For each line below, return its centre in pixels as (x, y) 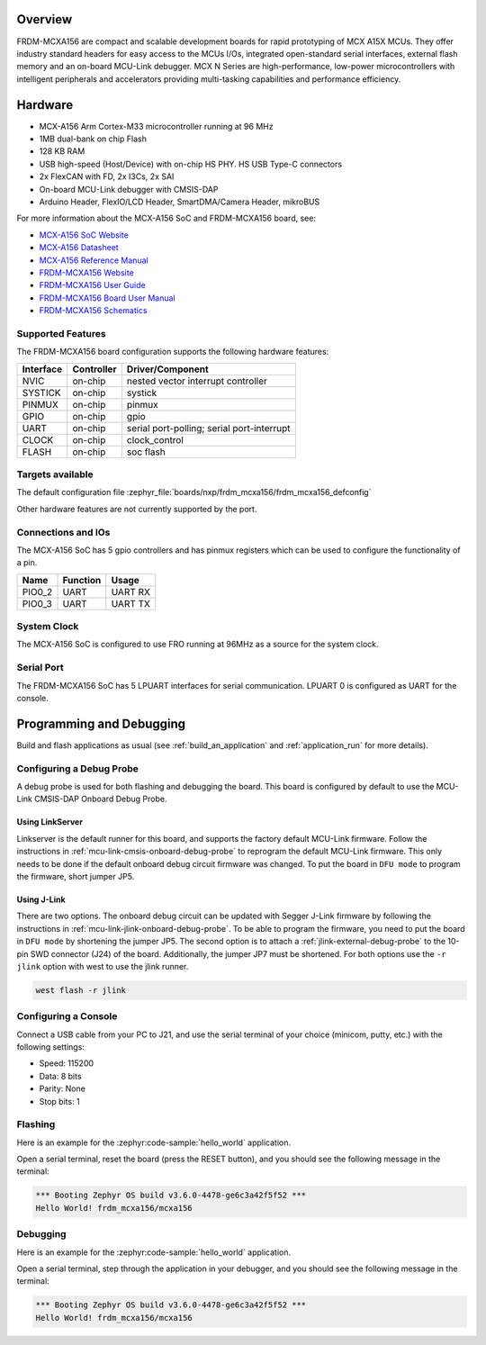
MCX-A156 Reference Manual (94, 260)
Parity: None (62, 1088)
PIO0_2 (37, 591)
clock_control (155, 439)
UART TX (130, 603)
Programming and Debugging (101, 723)
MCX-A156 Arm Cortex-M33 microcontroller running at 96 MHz (156, 126)
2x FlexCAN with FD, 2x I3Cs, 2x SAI (107, 176)
